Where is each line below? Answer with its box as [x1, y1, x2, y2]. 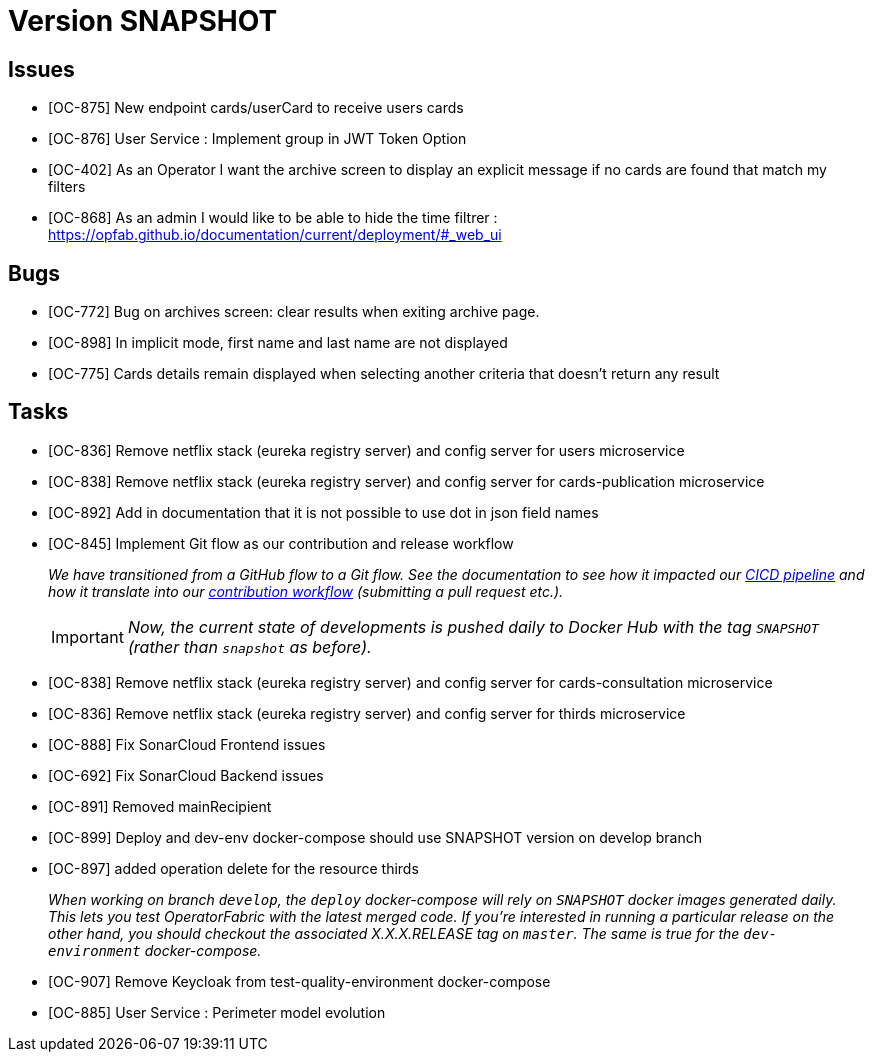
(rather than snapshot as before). [127, 636, 372, 657]
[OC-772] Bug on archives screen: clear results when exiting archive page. [48, 303, 540, 321]
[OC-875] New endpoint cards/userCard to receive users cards [48, 99, 464, 117]
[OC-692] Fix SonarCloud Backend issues [48, 766, 324, 784]
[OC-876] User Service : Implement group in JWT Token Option [48, 130, 467, 148]
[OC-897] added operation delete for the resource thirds [48, 859, 419, 877]
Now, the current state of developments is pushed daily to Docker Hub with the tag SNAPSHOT [127, 616, 819, 637]
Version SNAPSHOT [8, 4, 278, 38]
